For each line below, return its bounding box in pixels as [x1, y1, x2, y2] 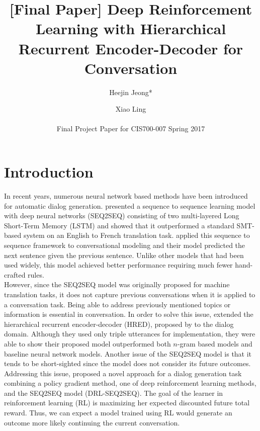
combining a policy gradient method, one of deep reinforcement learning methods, [4, 378, 256, 388]
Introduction [4, 161, 94, 182]
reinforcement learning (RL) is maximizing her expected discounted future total [4, 397, 250, 408]
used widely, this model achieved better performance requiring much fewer [4, 260, 233, 270]
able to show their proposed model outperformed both [4, 338, 171, 349]
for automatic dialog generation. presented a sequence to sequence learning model [4, 200, 255, 211]
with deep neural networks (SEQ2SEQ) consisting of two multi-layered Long [4, 210, 239, 221]
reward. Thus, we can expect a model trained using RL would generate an [4, 407, 232, 418]
